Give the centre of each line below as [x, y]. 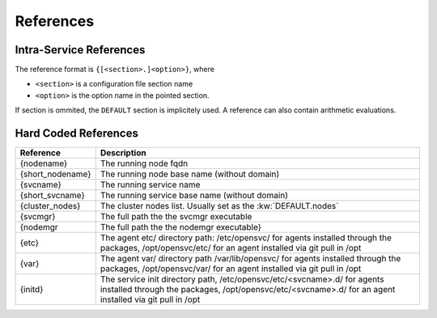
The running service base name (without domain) [194, 196]
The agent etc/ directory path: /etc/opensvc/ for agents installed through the [246, 238]
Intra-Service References [80, 50]
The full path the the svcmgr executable [176, 217]
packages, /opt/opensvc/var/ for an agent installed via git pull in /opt [231, 269]
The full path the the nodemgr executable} [181, 227]
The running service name [150, 184]
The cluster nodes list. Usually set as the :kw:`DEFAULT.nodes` [219, 206]
